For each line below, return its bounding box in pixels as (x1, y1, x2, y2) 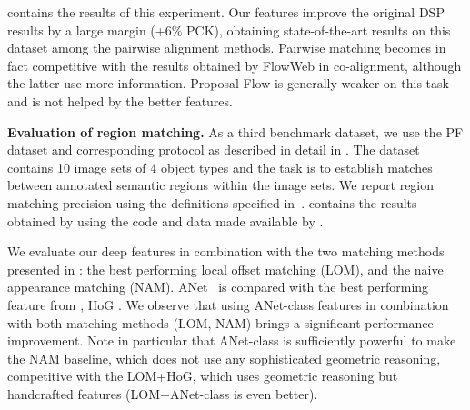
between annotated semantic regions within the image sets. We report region (7, 175, 435, 195)
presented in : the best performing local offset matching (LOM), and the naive (7, 259, 444, 278)
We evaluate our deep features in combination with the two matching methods (7, 242, 445, 261)
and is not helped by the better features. (7, 91, 233, 110)
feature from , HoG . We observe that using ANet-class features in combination (7, 295, 449, 314)
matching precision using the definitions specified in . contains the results (7, 193, 417, 212)
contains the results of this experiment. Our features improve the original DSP (7, 3, 445, 21)
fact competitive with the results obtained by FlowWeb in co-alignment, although (7, 55, 462, 75)
